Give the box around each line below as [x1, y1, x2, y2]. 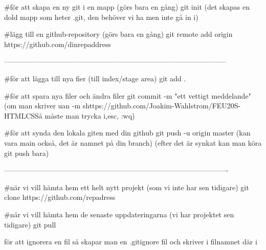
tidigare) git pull [4, 219, 56, 230]
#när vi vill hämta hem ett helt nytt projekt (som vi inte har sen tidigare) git [4, 181, 249, 192]
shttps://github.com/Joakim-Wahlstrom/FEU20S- [82, 100, 241, 111]
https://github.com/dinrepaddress [4, 38, 111, 49]
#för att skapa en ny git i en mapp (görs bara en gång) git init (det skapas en [4, 2, 250, 12]
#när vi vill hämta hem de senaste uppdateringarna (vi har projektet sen [4, 209, 234, 219]
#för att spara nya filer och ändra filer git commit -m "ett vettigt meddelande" [4, 90, 251, 101]
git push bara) [4, 147, 49, 158]
